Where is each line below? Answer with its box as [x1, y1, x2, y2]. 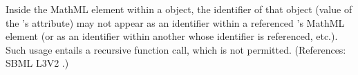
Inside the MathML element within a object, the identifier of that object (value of [6, 2, 352, 16]
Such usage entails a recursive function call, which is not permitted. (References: [6, 42, 346, 56]
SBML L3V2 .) [6, 56, 69, 70]
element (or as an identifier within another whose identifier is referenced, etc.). [6, 29, 338, 43]
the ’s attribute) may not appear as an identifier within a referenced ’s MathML [6, 15, 345, 30]
